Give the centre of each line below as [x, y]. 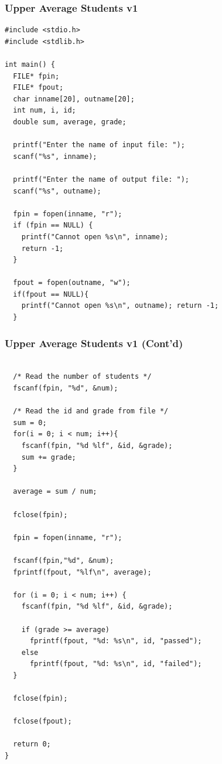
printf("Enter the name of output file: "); [101, 179]
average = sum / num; [55, 492]
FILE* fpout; [38, 88]
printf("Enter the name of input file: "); [99, 145]
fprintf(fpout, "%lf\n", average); [82, 572]
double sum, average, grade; [70, 122]
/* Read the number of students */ [82, 377]
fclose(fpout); [42, 721]
